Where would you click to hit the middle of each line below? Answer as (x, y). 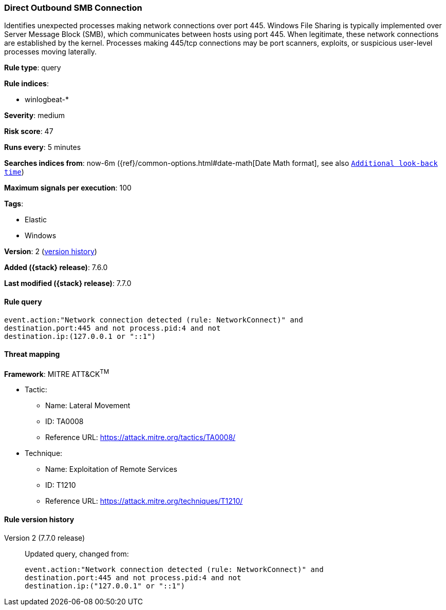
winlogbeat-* (47, 100)
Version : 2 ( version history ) (51, 252)
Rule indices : (26, 84)
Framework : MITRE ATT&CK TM (57, 373)
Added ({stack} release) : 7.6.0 (56, 268)
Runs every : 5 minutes (43, 147)
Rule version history (39, 520)
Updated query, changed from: (77, 554)
